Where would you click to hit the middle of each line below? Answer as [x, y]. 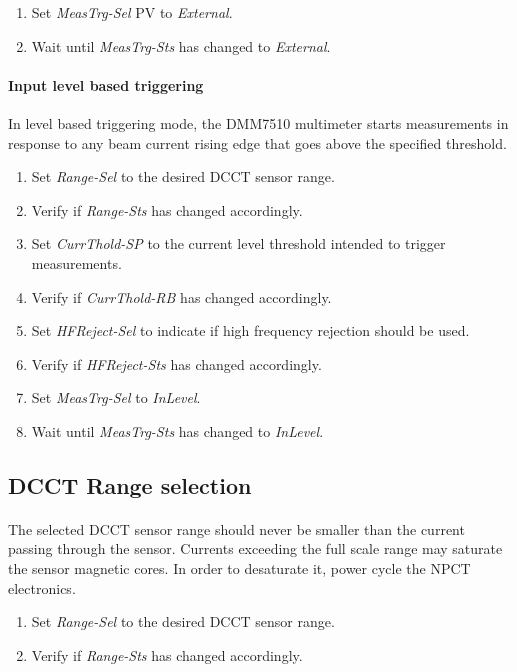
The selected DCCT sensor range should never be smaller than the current [236, 528]
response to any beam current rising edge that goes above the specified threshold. [257, 142]
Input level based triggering [106, 84]
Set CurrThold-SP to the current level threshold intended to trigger [238, 243]
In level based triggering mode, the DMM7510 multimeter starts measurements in [258, 122]
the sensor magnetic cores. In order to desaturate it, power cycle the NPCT [239, 568]
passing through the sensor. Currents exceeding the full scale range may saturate [255, 548]
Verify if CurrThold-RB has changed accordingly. [181, 296]
